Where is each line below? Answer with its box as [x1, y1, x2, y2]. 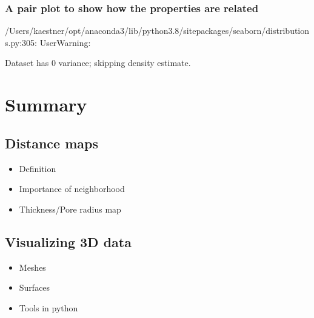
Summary [5, 92, 87, 117]
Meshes [19, 260, 46, 273]
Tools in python [19, 301, 78, 314]
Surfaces [19, 281, 50, 294]
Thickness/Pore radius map [19, 202, 121, 215]
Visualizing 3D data [5, 232, 132, 251]
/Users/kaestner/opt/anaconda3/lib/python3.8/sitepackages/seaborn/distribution [5, 24, 310, 37]
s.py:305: [5, 36, 37, 48]
